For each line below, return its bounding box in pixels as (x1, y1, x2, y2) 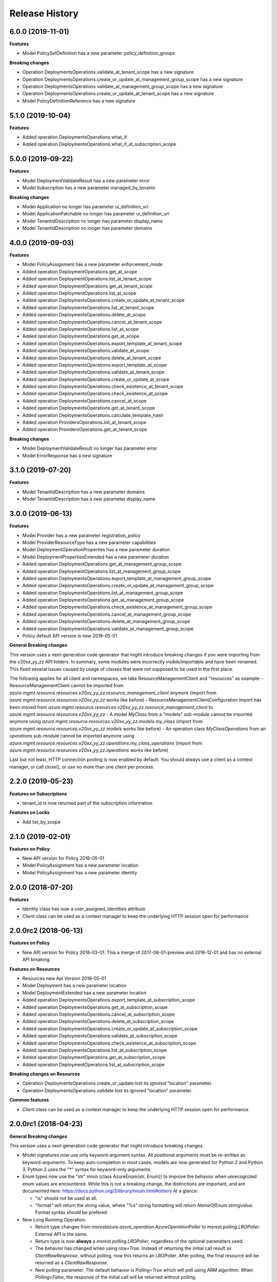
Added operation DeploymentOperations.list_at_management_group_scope (22, 568, 181, 574)
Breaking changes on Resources (9, 1071, 81, 1077)
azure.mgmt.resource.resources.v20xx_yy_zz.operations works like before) (9, 747, 169, 753)
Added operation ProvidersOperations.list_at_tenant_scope (22, 419, 147, 426)
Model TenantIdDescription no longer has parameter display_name (22, 218, 163, 224)
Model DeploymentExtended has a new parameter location (22, 990, 147, 996)
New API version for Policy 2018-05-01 (22, 855, 105, 862)
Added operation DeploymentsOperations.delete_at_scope (22, 312, 146, 318)
